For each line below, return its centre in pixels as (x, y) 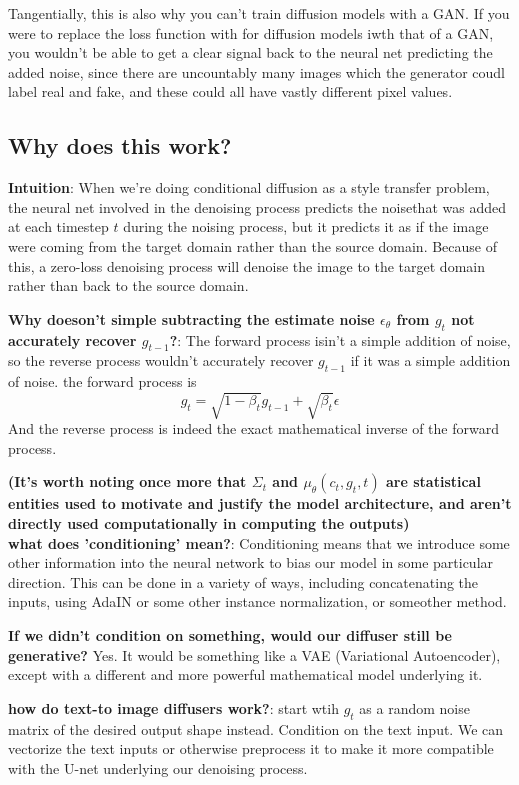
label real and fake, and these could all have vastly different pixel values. (230, 91)
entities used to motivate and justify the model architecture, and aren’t (260, 503)
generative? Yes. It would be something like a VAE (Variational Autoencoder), (254, 654)
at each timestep (58, 226)
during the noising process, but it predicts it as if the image (306, 226)
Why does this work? (120, 145)
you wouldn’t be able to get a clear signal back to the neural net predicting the (250, 52)
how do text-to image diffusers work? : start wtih (173, 707)
